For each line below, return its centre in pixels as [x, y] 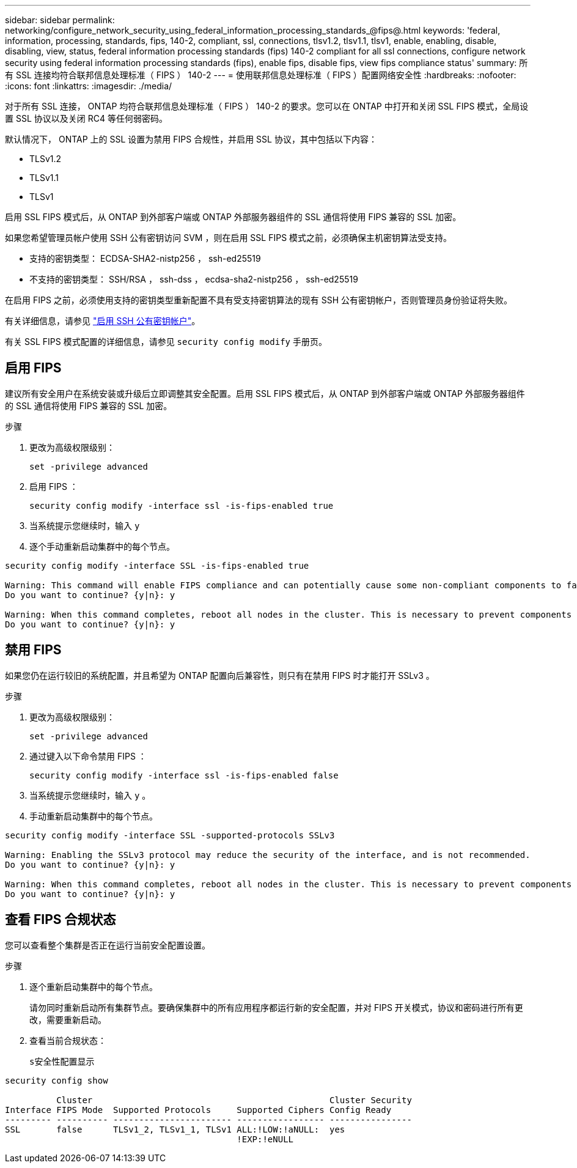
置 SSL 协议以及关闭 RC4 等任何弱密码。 [86, 118]
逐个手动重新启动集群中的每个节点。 [102, 546]
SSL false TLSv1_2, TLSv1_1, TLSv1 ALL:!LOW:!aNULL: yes [175, 1129]
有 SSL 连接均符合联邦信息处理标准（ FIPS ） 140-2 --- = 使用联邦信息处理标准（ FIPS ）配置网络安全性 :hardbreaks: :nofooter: [261, 75]
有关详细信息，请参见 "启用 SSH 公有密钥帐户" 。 [103, 321]
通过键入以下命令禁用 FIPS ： [88, 756]
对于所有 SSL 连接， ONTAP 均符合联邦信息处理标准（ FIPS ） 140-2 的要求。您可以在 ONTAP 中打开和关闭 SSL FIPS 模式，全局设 [267, 106]
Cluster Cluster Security [234, 1100]
